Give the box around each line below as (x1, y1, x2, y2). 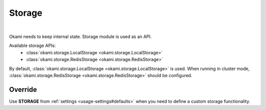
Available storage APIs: (9, 42, 56, 49)
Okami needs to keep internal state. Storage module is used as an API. (9, 34, 152, 39)
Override (9, 85, 37, 94)
